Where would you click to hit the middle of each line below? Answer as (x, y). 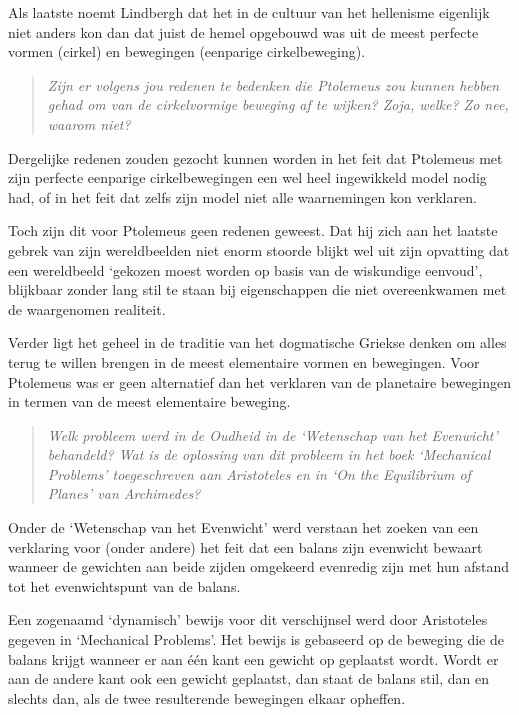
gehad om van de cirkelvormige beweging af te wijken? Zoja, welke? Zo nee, (278, 104)
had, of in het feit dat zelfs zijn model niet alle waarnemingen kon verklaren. (242, 196)
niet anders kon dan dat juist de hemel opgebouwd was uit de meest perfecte (243, 31)
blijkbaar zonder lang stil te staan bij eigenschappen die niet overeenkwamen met (257, 289)
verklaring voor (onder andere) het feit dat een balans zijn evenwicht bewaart (245, 546)
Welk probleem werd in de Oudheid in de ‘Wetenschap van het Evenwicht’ (272, 434)
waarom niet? (89, 123)
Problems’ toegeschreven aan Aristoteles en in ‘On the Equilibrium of (259, 473)
